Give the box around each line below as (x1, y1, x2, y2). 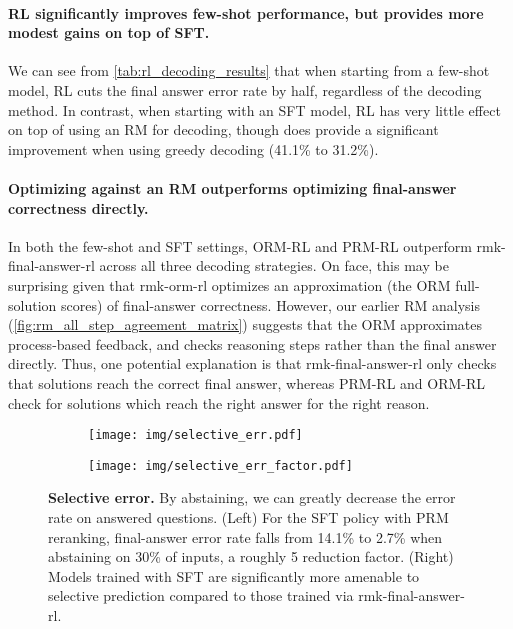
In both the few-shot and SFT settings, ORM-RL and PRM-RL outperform (8, 235, 472, 256)
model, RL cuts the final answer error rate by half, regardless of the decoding (8, 79, 482, 100)
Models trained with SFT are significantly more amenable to (48, 565, 420, 586)
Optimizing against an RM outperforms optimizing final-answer (8, 177, 457, 198)
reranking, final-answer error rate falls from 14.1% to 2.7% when (48, 526, 443, 547)
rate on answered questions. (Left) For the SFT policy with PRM (48, 507, 449, 527)
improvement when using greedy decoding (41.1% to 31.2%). (8, 138, 379, 159)
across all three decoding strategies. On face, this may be (99, 255, 449, 276)
